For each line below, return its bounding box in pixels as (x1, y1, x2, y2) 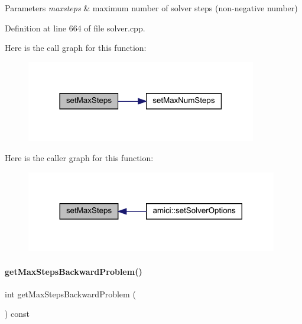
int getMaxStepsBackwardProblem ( (5, 287, 136, 300)
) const (5, 307, 30, 320)
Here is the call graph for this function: (5, 41, 147, 54)
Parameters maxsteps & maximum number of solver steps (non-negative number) (5, 2, 298, 14)
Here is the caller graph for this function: (5, 152, 154, 164)
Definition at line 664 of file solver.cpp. (5, 21, 145, 34)
